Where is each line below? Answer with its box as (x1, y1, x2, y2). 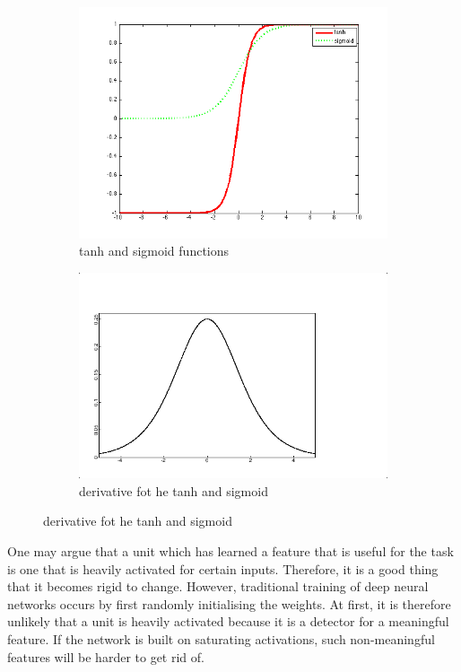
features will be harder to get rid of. (7, 647, 204, 666)
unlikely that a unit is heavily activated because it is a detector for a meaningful (7, 612, 449, 631)
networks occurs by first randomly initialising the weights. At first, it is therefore (7, 594, 451, 613)
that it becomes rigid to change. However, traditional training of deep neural (7, 577, 429, 596)
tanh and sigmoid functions (79, 241, 230, 260)
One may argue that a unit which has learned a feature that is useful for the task (7, 541, 454, 560)
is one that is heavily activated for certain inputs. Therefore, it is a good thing (7, 559, 439, 578)
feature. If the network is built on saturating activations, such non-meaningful (7, 629, 435, 648)
